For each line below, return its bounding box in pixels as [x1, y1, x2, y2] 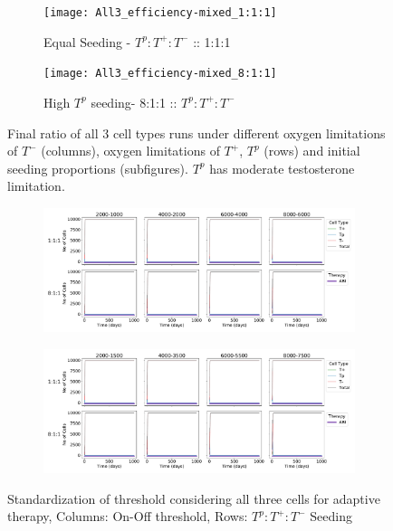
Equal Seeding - [43, 32, 131, 51]
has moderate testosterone [209, 158, 355, 177]
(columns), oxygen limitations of [41, 141, 220, 160]
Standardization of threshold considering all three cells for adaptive [7, 488, 380, 507]
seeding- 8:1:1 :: [91, 92, 177, 111]
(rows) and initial [264, 141, 360, 160]
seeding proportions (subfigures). [7, 158, 188, 177]
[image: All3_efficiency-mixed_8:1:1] [43, 67, 277, 81]
